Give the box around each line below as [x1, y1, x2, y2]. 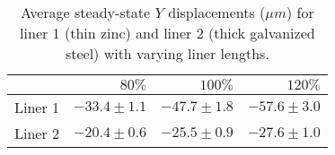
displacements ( [168, 2, 266, 22]
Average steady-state [21, 2, 151, 22]
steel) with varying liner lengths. [65, 43, 269, 64]
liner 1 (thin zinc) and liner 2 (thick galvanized [20, 22, 315, 43]
